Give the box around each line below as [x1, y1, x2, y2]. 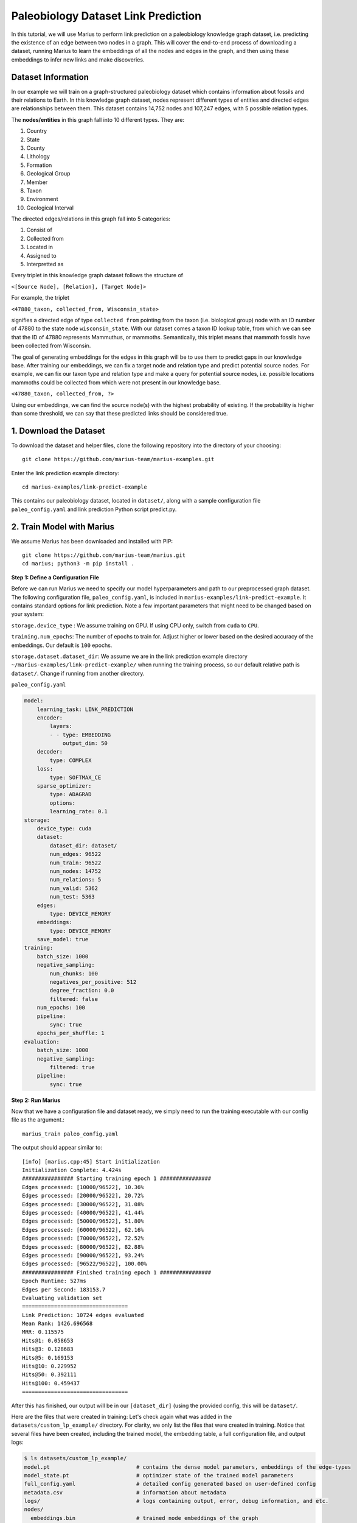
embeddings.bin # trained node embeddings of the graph [30, 1514, 258, 1521]
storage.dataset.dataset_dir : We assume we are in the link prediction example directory [11, 652, 248, 660]
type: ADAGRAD [49, 791, 92, 798]
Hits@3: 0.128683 [22, 1346, 74, 1352]
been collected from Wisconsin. [11, 342, 91, 350]
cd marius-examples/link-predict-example [22, 483, 147, 490]
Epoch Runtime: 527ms [22, 1277, 86, 1285]
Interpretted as [26, 261, 64, 268]
